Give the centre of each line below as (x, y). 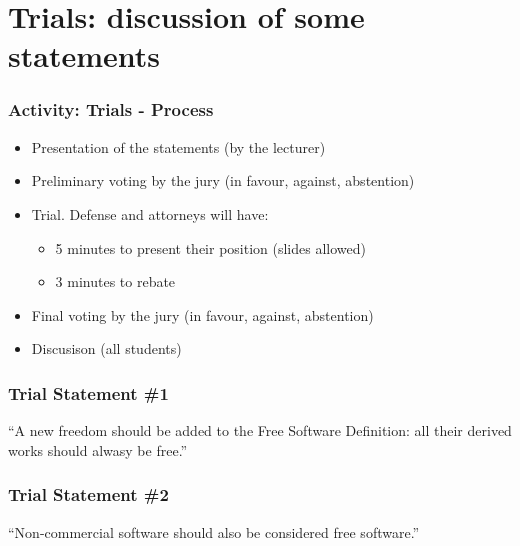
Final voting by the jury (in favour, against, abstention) (202, 314)
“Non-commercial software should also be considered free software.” (214, 531)
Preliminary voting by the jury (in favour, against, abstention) (223, 180)
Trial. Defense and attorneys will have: (150, 213)
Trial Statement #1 (88, 392)
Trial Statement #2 (88, 494)
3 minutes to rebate (115, 281)
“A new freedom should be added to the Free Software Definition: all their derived (260, 430)
